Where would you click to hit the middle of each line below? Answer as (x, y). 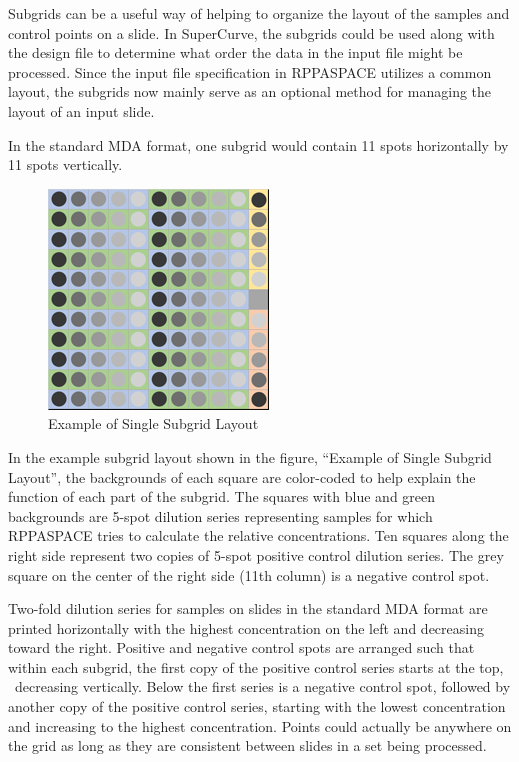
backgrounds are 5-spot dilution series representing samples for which (220, 515)
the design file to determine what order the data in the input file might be (235, 52)
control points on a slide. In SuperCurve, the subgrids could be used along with (251, 32)
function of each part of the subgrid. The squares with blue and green (222, 496)
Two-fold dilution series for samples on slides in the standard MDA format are (248, 608)
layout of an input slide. (81, 110)
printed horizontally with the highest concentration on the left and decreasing (246, 627)
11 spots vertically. (65, 164)
